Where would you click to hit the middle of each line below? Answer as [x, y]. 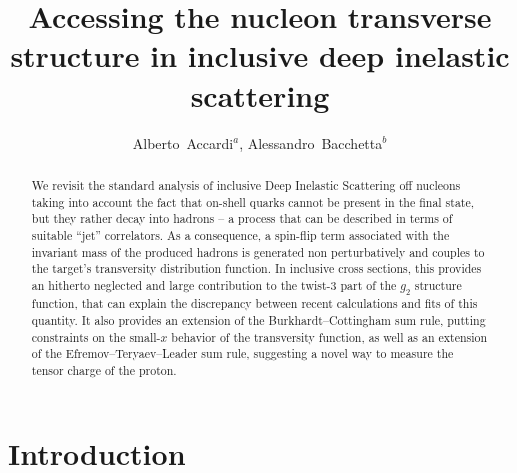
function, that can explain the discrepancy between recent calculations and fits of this [254, 303]
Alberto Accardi [183, 142]
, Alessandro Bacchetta [311, 142]
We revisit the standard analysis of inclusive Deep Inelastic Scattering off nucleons [246, 184]
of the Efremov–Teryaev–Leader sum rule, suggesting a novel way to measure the [242, 353]
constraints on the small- [96, 336]
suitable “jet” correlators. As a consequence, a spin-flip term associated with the [240, 234]
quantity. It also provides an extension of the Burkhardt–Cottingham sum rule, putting [258, 319]
